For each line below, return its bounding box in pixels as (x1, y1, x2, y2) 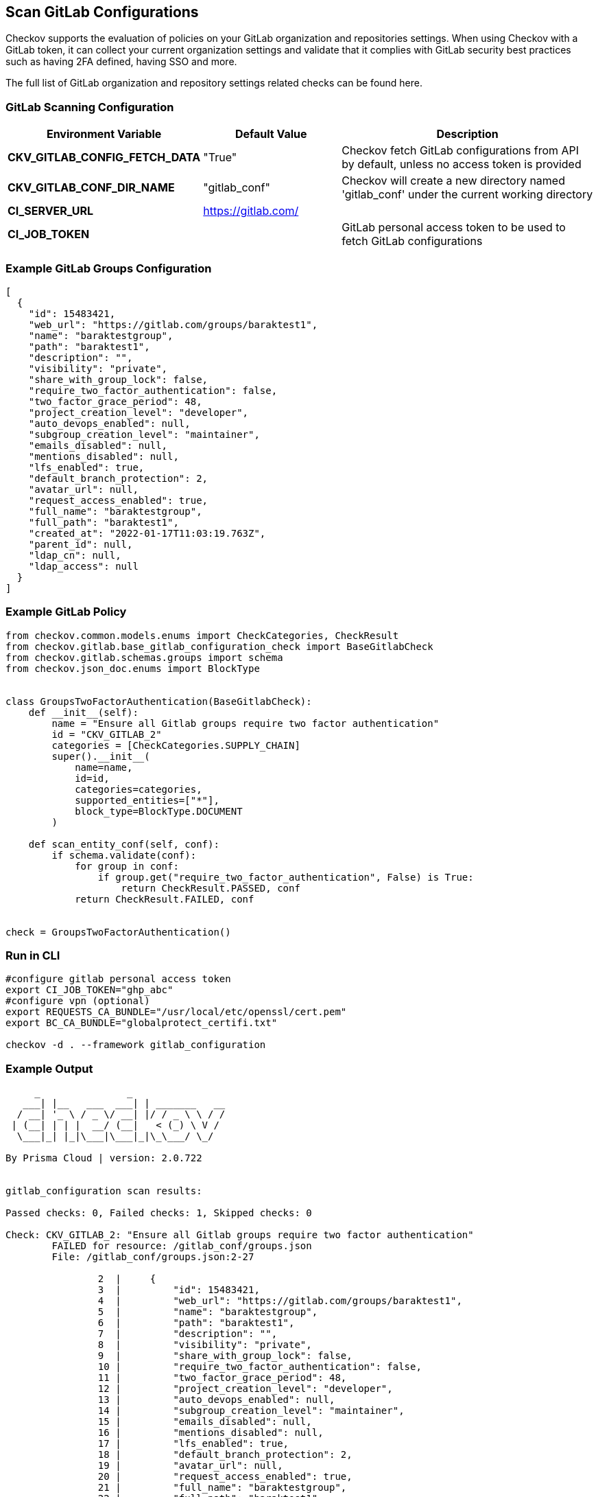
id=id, (75, 772, 110, 784)
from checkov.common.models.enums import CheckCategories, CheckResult (5, 629, 399, 641)
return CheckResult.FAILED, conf (75, 893, 254, 905)
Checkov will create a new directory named (342, 174, 565, 188)
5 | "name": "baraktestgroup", (97, 1306, 318, 1318)
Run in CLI (5, 949, 60, 963)
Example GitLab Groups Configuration (5, 261, 212, 275)
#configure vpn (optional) (5, 995, 150, 1007)
